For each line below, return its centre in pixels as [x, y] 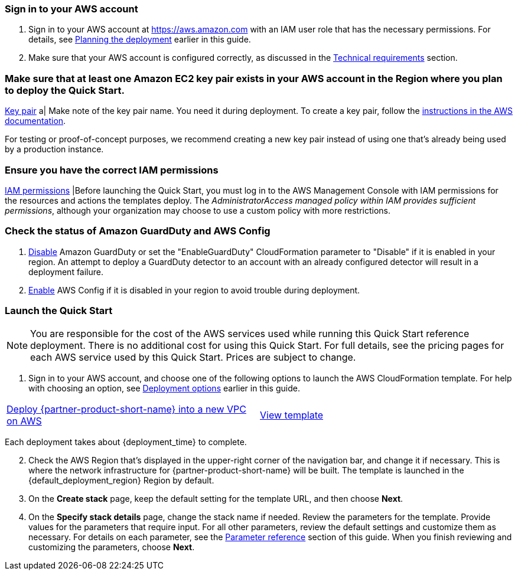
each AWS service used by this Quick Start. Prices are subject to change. [193, 357]
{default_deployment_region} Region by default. [121, 481]
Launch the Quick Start [59, 311]
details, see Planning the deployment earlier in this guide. [140, 40]
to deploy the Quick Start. [65, 90]
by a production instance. [54, 149]
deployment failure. [66, 272]
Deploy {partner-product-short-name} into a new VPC [126, 409]
